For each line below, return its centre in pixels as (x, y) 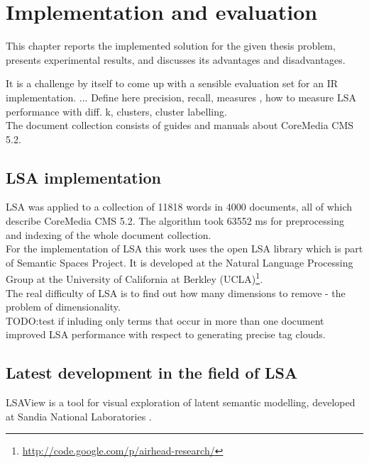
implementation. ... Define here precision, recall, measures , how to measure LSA (181, 97)
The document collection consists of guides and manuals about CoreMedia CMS (180, 125)
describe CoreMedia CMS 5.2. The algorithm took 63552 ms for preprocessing (175, 221)
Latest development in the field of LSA (152, 373)
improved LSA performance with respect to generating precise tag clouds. (166, 334)
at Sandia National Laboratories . (79, 416)
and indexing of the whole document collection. (109, 234)
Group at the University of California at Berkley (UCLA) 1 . (134, 278)
